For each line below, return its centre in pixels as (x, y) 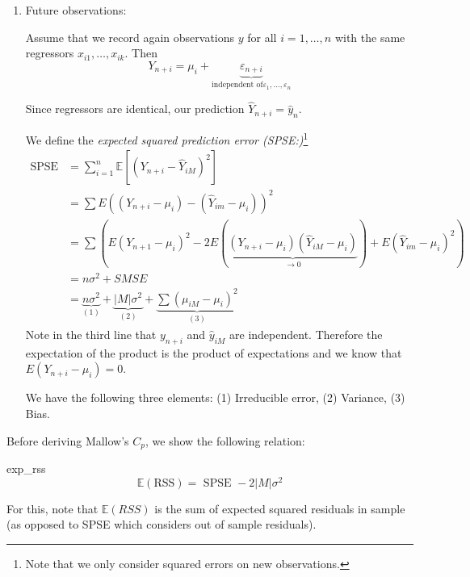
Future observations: (76, 10)
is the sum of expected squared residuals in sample (280, 508)
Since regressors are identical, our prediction (135, 109)
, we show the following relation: (225, 440)
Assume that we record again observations (130, 37)
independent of (237, 85)
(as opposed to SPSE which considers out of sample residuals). (162, 524)
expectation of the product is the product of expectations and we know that (214, 352)
